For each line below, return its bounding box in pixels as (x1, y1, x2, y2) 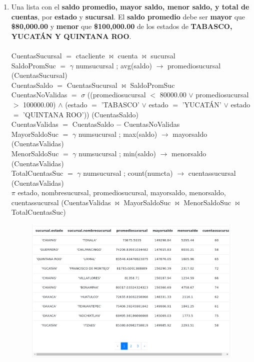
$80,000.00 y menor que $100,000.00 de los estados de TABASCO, (11, 21, 232, 31)
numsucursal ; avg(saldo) (75, 60, 152, 70)
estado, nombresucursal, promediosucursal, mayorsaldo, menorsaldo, (17, 187, 226, 198)
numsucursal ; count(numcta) (83, 168, 173, 178)
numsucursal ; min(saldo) (78, 148, 156, 158)
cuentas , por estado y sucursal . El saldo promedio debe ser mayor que (11, 11, 245, 21)
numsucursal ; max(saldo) (78, 128, 157, 139)
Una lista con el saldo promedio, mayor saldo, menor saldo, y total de (11, 1, 249, 11)
